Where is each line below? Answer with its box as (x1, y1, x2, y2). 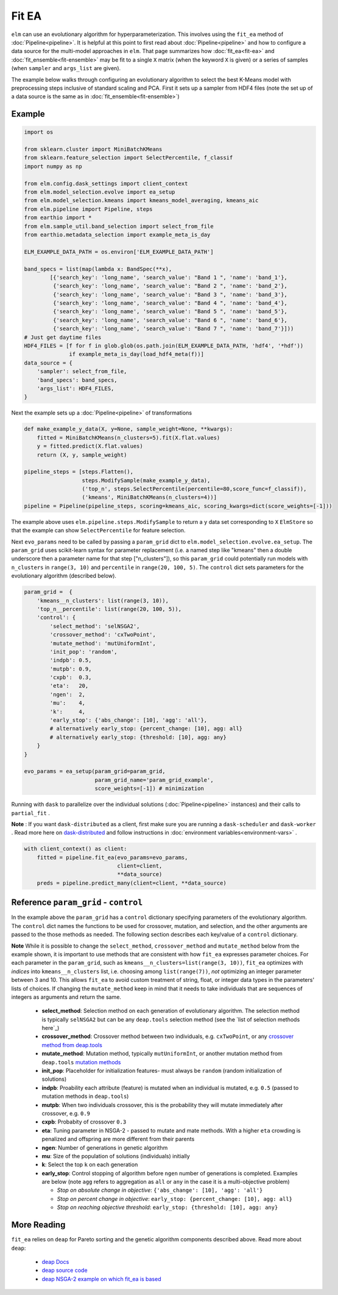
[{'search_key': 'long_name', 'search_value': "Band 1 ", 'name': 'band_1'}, (49, 274, 287, 281)
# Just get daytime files (24, 333, 102, 341)
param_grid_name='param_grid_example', (94, 776, 214, 783)
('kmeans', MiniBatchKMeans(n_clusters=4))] (82, 494, 217, 501)
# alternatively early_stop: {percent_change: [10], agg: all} (49, 725, 243, 732)
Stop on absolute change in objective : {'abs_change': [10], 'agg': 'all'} (57, 1186, 263, 1194)
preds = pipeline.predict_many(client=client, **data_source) (37, 879, 227, 887)
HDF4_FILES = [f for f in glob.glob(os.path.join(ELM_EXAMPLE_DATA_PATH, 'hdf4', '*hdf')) (24, 343, 304, 349)
